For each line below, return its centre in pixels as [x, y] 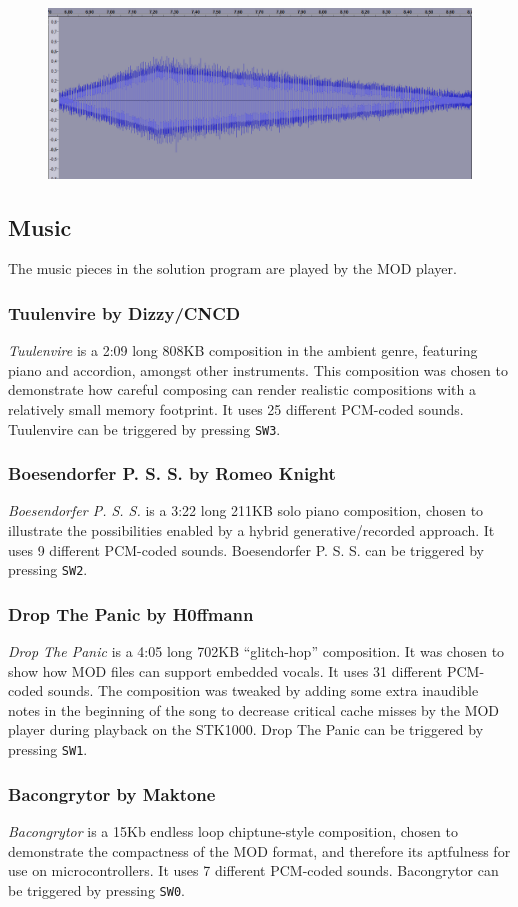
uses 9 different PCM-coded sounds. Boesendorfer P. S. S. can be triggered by [246, 549]
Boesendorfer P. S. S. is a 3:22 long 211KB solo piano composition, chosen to [246, 510]
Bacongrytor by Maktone [112, 793]
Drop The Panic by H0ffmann [131, 613]
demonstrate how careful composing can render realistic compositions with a [242, 389]
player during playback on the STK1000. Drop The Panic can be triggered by [246, 729]
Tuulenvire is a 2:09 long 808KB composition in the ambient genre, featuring [243, 350]
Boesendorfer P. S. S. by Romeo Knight [172, 473]
